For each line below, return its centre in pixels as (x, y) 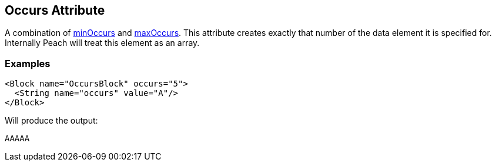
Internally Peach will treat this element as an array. (102, 43)
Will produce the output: (51, 121)
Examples (28, 63)
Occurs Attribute (55, 10)
